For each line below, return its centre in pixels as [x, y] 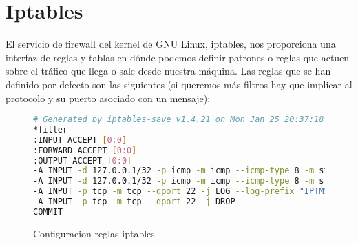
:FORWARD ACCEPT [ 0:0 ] [85, 150]
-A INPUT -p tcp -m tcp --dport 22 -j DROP [134, 202]
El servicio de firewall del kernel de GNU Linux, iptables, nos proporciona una [171, 44]
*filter [51, 129]
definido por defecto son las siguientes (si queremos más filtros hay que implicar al [179, 84]
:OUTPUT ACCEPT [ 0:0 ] [83, 160]
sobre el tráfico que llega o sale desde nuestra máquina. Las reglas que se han [168, 71]
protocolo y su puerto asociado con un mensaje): [108, 98]
